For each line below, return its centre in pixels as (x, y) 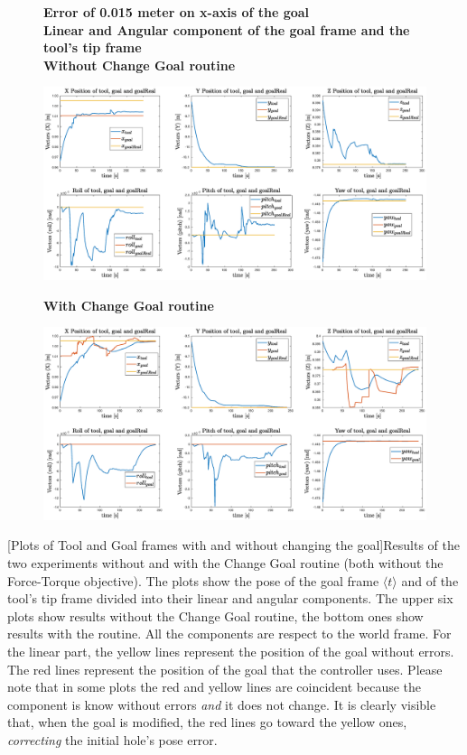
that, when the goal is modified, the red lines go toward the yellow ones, (207, 722)
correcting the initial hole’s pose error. (112, 740)
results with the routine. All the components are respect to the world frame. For (229, 634)
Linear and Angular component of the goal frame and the (227, 29)
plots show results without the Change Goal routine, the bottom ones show (215, 615)
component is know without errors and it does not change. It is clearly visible (222, 704)
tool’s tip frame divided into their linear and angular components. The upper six (230, 598)
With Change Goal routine (129, 305)
